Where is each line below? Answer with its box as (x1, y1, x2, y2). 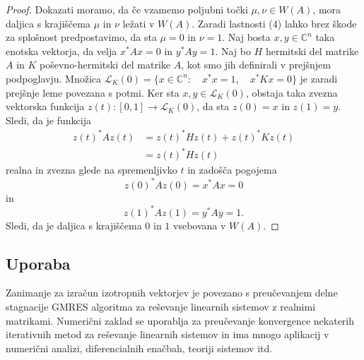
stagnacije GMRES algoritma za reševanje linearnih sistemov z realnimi (6, 299, 316, 313)
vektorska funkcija (6, 99, 85, 114)
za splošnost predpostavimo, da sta (6, 30, 157, 44)
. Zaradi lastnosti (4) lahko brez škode (192, 16, 357, 30)
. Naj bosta (222, 30, 271, 44)
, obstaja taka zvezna (245, 85, 338, 100)
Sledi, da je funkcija (6, 112, 91, 127)
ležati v (122, 16, 155, 30)
